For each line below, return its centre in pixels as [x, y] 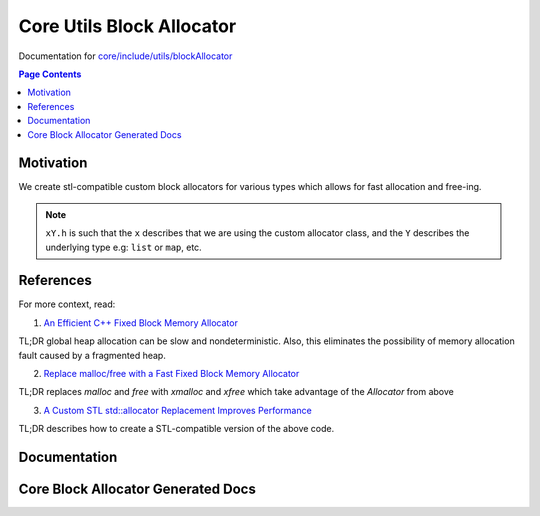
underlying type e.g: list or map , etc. [123, 247]
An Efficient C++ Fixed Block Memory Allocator [141, 322]
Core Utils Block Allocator [127, 26]
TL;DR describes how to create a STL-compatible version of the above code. [176, 429]
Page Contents [50, 74]
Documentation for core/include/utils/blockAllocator [125, 56]
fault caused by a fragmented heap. [92, 355]
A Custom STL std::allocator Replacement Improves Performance [177, 410]
